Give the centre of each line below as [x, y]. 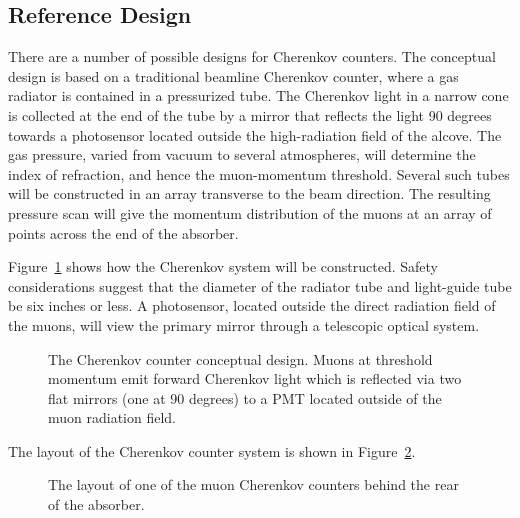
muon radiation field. [112, 417]
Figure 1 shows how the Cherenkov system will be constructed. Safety [223, 266]
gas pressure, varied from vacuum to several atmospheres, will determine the [242, 154]
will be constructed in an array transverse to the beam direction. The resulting [249, 193]
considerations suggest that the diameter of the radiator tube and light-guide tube [260, 285]
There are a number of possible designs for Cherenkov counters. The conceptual [252, 56]
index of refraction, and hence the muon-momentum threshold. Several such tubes [259, 173]
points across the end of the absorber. [123, 232]
